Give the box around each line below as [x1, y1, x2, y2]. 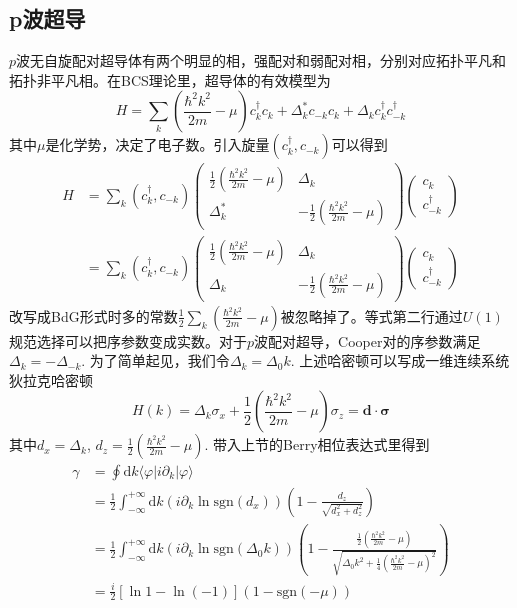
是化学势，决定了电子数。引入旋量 [45, 134, 270, 155]
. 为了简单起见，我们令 [81, 350, 230, 371]
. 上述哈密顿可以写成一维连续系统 [290, 350, 510, 371]
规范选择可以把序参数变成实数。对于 [9, 330, 247, 351]
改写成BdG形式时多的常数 [9, 305, 178, 326]
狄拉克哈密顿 [9, 369, 93, 390]
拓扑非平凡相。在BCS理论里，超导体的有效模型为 [9, 69, 331, 90]
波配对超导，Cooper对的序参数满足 [254, 330, 481, 351]
